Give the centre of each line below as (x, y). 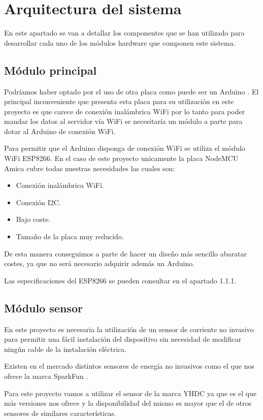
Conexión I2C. (38, 202)
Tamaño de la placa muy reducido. (70, 236)
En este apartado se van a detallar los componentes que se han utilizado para (124, 33)
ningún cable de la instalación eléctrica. (65, 349)
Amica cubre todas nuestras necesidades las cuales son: (90, 168)
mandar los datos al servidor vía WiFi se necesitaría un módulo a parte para (123, 121)
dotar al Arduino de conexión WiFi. (60, 131)
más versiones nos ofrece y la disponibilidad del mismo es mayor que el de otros (128, 403)
